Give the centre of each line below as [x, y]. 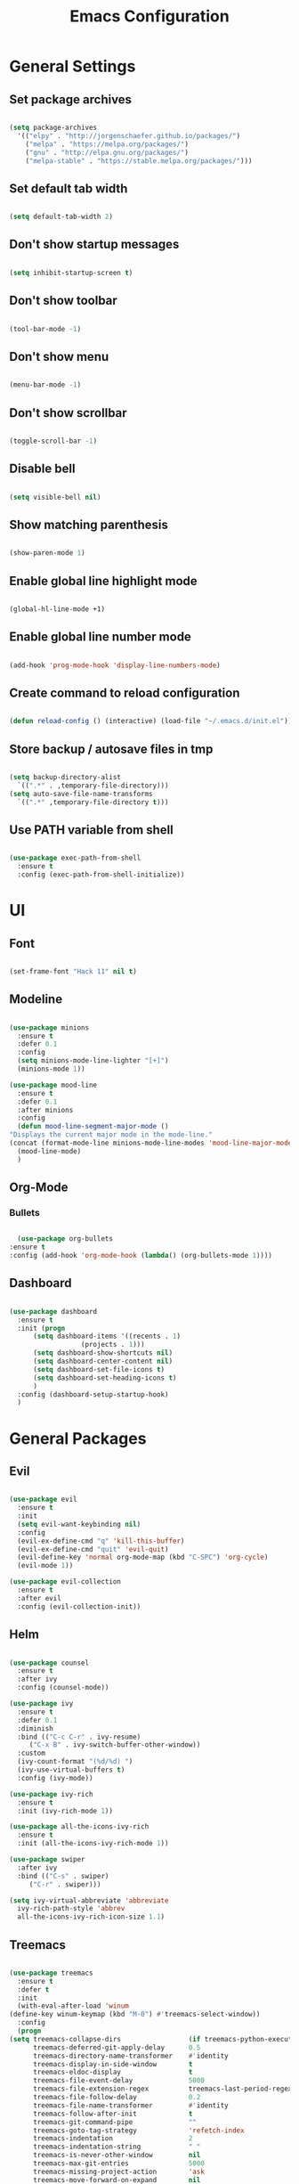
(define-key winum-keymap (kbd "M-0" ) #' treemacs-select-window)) [135, 2015]
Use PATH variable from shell [91, 830]
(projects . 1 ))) [113, 1345]
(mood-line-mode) [49, 1151]
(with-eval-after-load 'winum [73, 2006]
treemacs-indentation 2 [113, 2139]
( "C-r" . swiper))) [65, 1884]
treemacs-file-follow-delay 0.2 [117, 2098]
